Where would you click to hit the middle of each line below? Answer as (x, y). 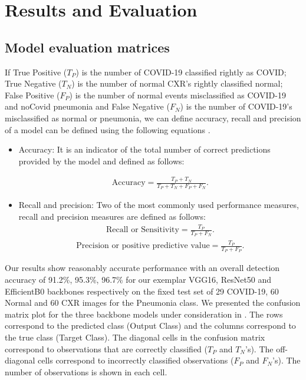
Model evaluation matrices (87, 47)
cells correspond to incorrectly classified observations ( (136, 360)
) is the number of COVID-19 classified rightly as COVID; (181, 72)
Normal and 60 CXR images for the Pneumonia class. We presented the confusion (153, 303)
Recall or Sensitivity (142, 230)
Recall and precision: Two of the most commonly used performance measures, (159, 205)
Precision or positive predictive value (143, 246)
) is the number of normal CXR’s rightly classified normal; (177, 83)
